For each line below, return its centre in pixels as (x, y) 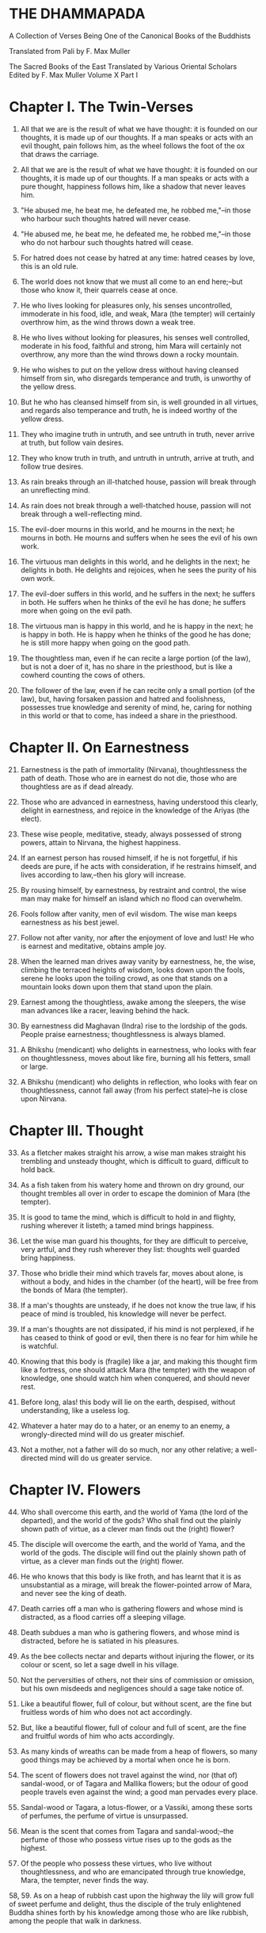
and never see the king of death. (74, 1593)
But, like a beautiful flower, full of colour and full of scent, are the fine (133, 1727)
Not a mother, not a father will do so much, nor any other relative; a (130, 1449)
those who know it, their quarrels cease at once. (99, 289)
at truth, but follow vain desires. (72, 442)
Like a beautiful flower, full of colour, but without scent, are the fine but (136, 1703)
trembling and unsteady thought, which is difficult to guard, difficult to (134, 1161)
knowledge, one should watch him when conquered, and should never (135, 1378)
